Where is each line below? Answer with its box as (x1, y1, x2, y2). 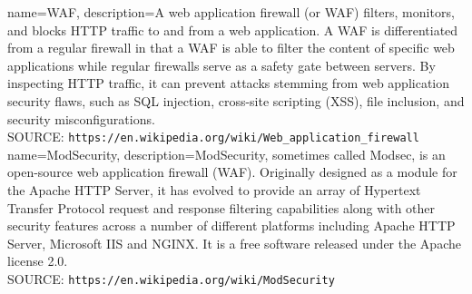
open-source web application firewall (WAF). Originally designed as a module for (7, 162, 457, 181)
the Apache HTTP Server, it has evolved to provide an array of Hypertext (7, 181, 421, 199)
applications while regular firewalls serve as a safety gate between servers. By (7, 55, 436, 74)
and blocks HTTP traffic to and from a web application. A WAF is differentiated (7, 20, 458, 39)
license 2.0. (7, 251, 68, 270)
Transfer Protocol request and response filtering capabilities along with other (7, 198, 436, 217)
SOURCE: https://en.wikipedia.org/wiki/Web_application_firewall (7, 127, 419, 146)
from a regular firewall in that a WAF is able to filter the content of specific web (7, 38, 455, 57)
